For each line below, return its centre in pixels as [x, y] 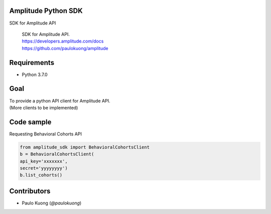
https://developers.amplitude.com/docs [63, 41]
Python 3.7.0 [35, 74]
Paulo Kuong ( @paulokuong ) [52, 203]
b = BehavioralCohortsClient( [57, 154]
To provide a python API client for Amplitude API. [60, 100]
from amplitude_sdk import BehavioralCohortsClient [85, 147]
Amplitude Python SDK [46, 11]
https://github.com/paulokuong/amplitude [65, 48]
